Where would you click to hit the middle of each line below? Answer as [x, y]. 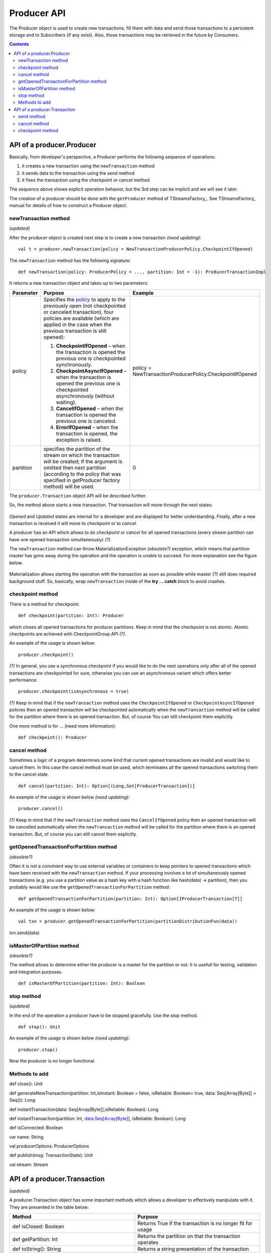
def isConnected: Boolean [36, 1128]
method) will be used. [69, 486]
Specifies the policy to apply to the [84, 299]
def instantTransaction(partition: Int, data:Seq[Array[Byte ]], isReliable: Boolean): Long [97, 1118]
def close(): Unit [26, 1084]
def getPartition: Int [35, 1239]
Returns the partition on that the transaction [189, 1236]
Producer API [38, 13]
